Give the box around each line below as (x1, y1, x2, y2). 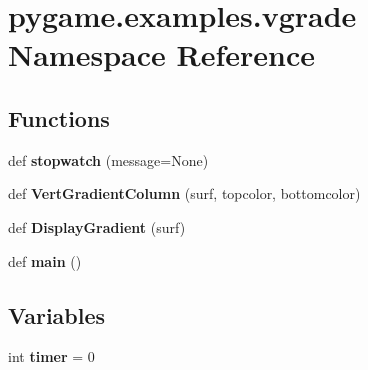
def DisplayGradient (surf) (8, 216, 186, 237)
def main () (8, 250, 82, 271)
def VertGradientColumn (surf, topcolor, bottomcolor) (8, 183, 361, 204)
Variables (8, 299, 106, 330)
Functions (8, 102, 110, 133)
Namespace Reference (8, 34, 315, 75)
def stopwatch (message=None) (8, 149, 209, 170)
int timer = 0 (8, 346, 95, 367)
